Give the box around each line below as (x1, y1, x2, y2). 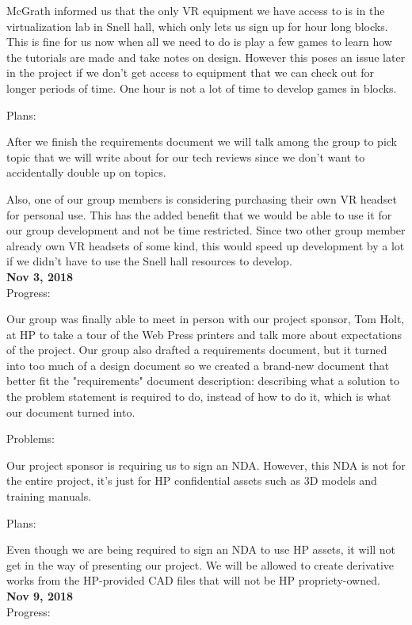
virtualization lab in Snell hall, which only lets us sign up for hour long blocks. (6, 17, 388, 34)
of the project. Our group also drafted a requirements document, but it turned (6, 341, 387, 358)
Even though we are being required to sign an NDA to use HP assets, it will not (6, 541, 396, 558)
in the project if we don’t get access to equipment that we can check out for (6, 64, 375, 81)
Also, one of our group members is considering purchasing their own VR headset (6, 190, 397, 207)
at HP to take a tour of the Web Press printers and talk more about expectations (6, 326, 402, 342)
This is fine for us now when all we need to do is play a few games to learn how (6, 33, 392, 50)
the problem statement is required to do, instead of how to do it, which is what (6, 388, 391, 405)
